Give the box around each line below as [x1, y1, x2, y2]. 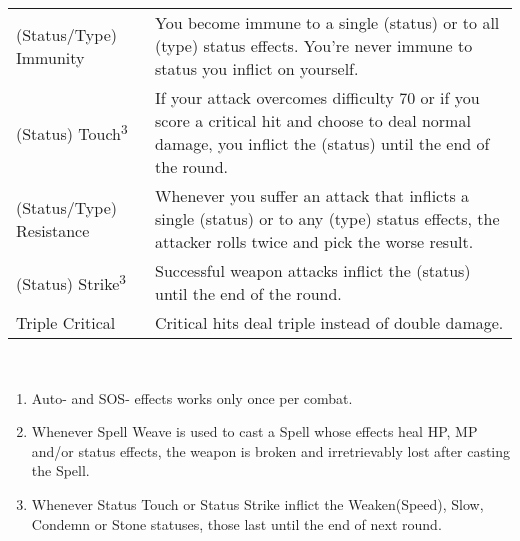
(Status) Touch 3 [16, 118, 128, 146]
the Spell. [31, 460, 90, 481]
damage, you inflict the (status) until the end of [155, 132, 490, 155]
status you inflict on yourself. [155, 57, 359, 80]
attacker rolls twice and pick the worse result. [155, 230, 474, 253]
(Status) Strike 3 [16, 268, 126, 296]
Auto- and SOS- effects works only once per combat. [31, 387, 353, 408]
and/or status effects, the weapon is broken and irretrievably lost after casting [31, 440, 511, 461]
